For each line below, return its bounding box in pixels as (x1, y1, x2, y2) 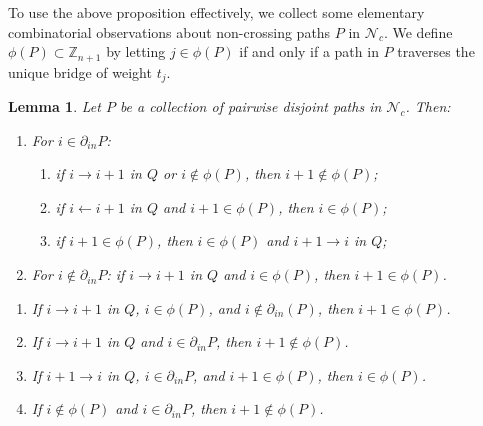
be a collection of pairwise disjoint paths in (119, 96, 382, 117)
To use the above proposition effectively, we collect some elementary (8, 2, 425, 22)
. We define (383, 21, 453, 42)
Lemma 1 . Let (8, 96, 101, 117)
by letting (106, 41, 166, 62)
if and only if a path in (239, 41, 379, 62)
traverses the (397, 41, 475, 62)
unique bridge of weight (8, 61, 152, 82)
